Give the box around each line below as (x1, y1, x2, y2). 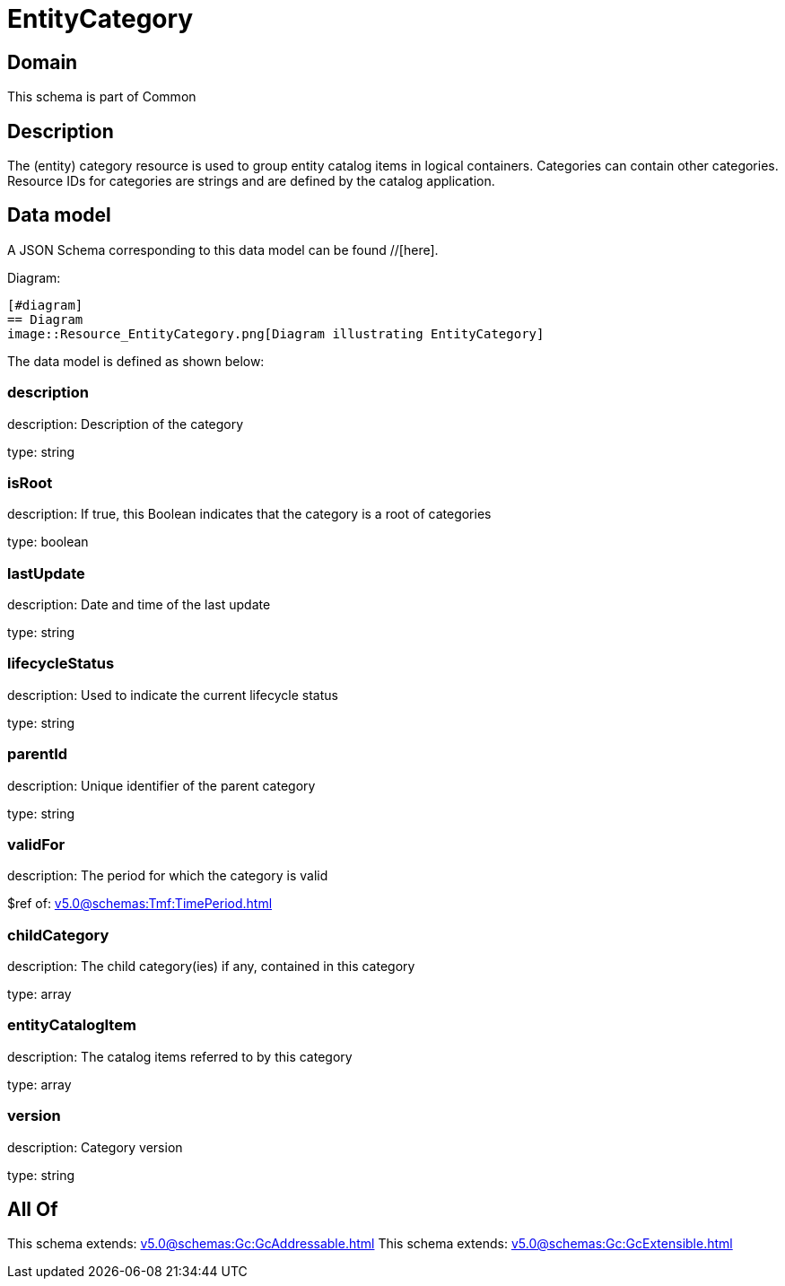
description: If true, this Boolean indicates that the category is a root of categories (7, 506, 492, 522)
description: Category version (7, 1139, 183, 1155)
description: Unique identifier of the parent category (7, 777, 316, 793)
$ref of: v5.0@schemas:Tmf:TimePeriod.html (7, 896, 273, 912)
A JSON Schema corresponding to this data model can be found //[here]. (7, 241, 439, 258)
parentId (7, 745, 68, 764)
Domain (7, 50, 78, 74)
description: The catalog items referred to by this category (7, 1048, 353, 1064)
